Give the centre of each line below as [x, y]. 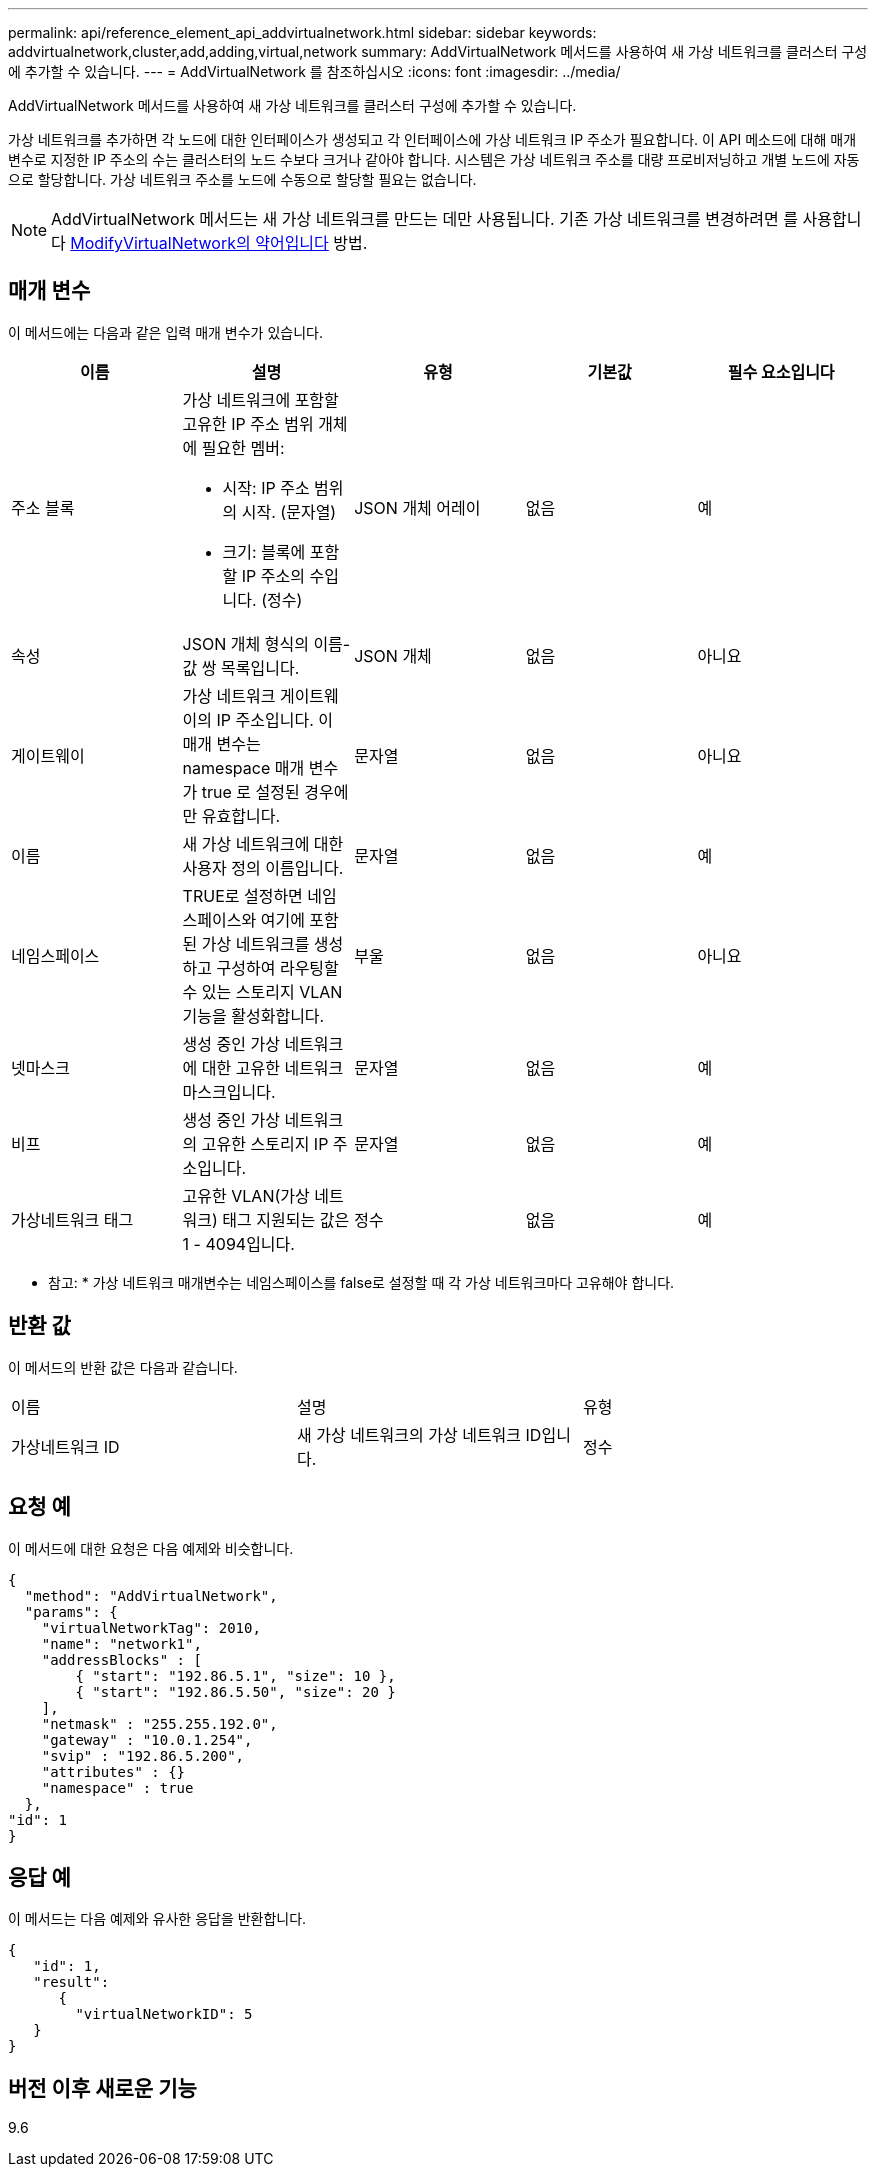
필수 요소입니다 [781, 371]
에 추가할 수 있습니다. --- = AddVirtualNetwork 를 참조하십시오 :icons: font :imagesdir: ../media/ [314, 71]
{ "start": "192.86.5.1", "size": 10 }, [235, 1675]
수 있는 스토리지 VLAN [262, 991]
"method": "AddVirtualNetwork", [151, 1595]
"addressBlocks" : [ [121, 1659]
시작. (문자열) [289, 511]
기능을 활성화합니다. [253, 1015]
